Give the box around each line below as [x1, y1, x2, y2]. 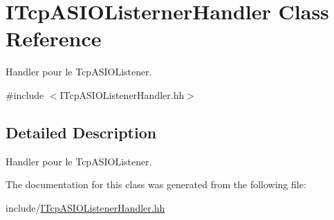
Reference [6, 24, 102, 53]
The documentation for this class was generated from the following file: [6, 177, 306, 192]
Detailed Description [6, 121, 157, 143]
